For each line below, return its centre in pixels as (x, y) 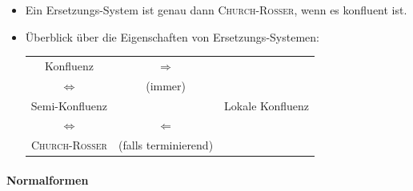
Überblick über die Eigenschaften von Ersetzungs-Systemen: (172, 36)
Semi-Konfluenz (69, 105)
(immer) (166, 85)
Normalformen (48, 180)
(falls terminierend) (166, 145)
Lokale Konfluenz (267, 105)
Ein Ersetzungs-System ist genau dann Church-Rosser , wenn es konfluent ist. (216, 10)
